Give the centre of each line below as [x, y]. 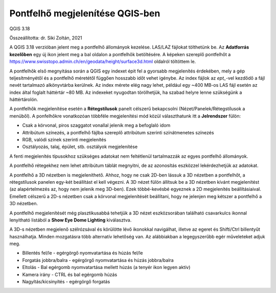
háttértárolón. [24, 100]
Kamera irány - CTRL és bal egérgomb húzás [70, 274]
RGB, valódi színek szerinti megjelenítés [64, 140]
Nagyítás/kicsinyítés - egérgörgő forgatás [66, 282]
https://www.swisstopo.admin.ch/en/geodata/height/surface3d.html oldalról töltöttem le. [103, 62]
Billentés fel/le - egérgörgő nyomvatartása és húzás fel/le [83, 253]
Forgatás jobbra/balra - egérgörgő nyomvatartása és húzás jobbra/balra [98, 260]
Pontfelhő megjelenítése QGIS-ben [85, 13]
